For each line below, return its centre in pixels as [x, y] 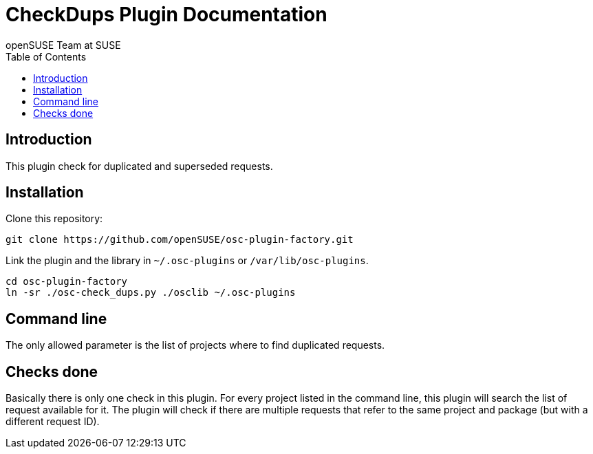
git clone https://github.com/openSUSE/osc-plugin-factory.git [180, 240]
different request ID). [53, 422]
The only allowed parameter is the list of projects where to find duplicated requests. [195, 345]
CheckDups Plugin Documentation [166, 14]
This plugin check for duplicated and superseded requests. [139, 166]
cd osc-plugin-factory [67, 282]
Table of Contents [46, 56]
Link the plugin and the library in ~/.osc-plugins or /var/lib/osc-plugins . [187, 261]
